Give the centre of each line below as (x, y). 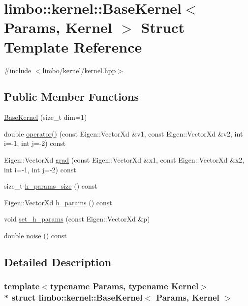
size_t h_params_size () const (51, 186)
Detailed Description (58, 262)
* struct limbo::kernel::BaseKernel (73, 297)
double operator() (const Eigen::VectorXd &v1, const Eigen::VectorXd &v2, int (124, 133)
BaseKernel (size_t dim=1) (46, 117)
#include (18, 70)
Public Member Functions (71, 97)
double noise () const (35, 236)
